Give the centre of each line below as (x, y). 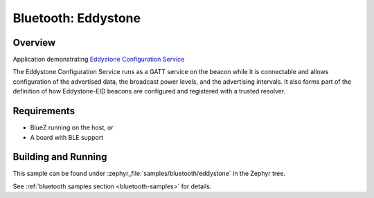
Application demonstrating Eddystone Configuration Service (99, 60)
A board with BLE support (67, 137)
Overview (34, 43)
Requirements (44, 111)
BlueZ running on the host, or (72, 127)
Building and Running (60, 157)
